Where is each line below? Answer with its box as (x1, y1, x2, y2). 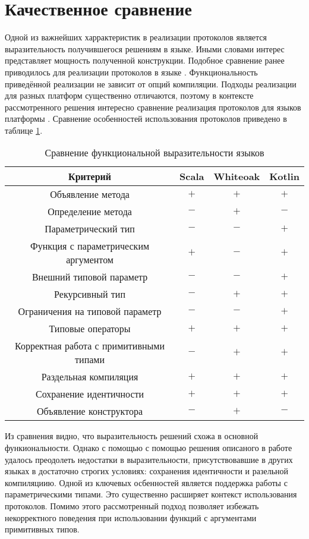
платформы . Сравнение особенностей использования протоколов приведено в (5, 112, 287, 125)
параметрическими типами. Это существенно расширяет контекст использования (5, 488, 297, 500)
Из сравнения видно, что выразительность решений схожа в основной (5, 430, 258, 442)
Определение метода (48, 204, 132, 219)
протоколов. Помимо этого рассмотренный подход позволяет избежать (5, 500, 259, 512)
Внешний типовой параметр (31, 270, 148, 284)
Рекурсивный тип (54, 287, 125, 301)
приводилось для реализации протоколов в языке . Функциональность (5, 65, 258, 78)
